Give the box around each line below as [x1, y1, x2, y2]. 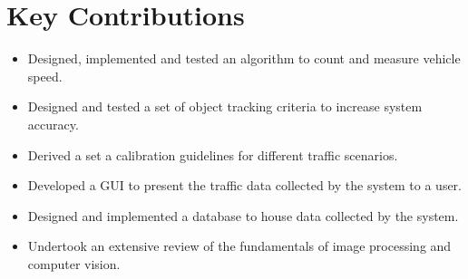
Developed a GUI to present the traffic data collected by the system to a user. [27, 176, 462, 195]
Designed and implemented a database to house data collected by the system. [27, 206, 459, 225]
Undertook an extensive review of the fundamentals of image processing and [27, 236, 452, 255]
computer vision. [27, 254, 121, 273]
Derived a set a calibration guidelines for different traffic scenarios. [27, 145, 398, 164]
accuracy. [27, 114, 79, 133]
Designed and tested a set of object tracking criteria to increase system [27, 97, 423, 116]
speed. [27, 66, 63, 85]
